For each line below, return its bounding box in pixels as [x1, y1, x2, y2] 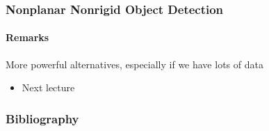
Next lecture [22, 80, 75, 95]
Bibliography [6, 109, 79, 127]
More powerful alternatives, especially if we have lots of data [6, 56, 263, 71]
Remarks [6, 30, 49, 45]
